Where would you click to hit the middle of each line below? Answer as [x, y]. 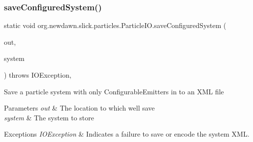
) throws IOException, [38, 75]
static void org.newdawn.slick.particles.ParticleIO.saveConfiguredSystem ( [115, 25]
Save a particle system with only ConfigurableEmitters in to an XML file [114, 91]
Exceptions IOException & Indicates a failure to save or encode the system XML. [127, 134]
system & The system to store [49, 117]
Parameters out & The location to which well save [79, 108]
